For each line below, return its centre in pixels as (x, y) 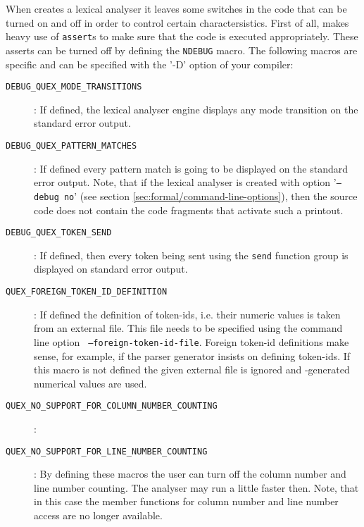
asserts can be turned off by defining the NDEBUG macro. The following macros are (182, 50)
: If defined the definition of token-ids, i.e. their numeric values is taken (187, 314)
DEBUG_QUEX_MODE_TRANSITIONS (74, 87)
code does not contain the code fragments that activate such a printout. (189, 210)
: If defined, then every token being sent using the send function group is (191, 255)
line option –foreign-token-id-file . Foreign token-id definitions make (192, 341)
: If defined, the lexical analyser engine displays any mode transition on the (196, 109)
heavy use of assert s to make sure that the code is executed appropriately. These (182, 36)
